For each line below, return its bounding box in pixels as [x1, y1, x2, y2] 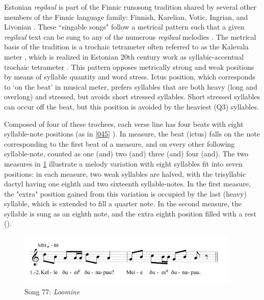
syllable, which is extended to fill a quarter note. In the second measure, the [4, 198, 242, 209]
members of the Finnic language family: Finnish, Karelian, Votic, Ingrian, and [4, 11, 248, 22]
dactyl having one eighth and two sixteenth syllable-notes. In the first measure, [4, 178, 251, 189]
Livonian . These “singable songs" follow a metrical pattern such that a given [4, 21, 245, 32]
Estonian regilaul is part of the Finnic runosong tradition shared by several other [4, 2, 256, 12]
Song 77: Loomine [24, 286, 80, 297]
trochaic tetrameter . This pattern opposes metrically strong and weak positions [4, 61, 254, 72]
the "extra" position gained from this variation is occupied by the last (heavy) [4, 188, 247, 199]
